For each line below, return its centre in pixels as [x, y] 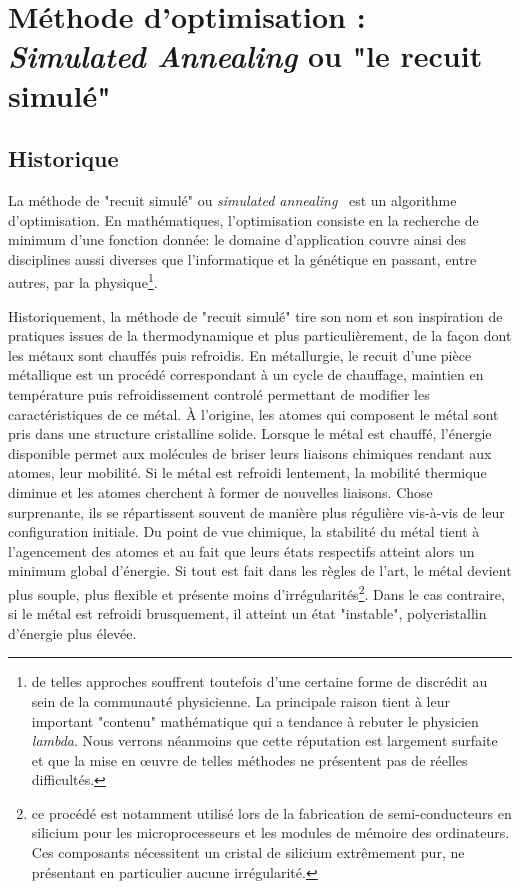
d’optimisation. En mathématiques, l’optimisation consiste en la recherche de [243, 219]
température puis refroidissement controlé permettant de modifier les [219, 393]
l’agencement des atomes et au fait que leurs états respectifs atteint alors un [241, 550]
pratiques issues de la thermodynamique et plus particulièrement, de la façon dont [260, 335]
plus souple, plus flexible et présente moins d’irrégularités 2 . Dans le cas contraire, [256, 592]
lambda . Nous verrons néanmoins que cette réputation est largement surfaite [264, 740]
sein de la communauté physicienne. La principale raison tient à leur [241, 700]
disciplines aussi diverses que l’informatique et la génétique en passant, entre [242, 258]
